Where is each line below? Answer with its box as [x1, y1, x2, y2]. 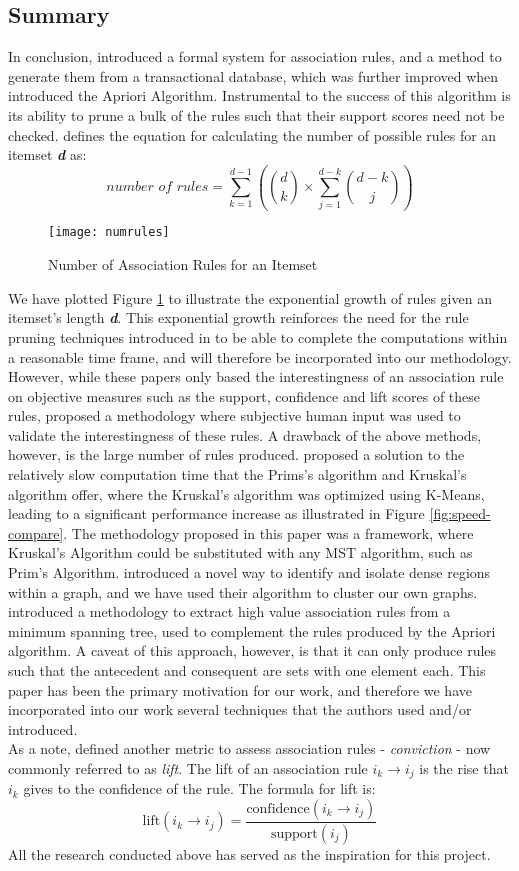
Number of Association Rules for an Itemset [48, 254, 318, 275]
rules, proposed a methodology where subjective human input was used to [8, 405, 461, 426]
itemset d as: [8, 144, 87, 165]
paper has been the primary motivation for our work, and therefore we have [8, 679, 472, 700]
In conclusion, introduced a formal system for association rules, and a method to [8, 46, 502, 67]
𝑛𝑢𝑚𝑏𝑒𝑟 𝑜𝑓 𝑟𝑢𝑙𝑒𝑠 [106, 180, 209, 195]
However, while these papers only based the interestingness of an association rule [8, 366, 504, 387]
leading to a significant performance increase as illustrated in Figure [8, 503, 425, 524]
